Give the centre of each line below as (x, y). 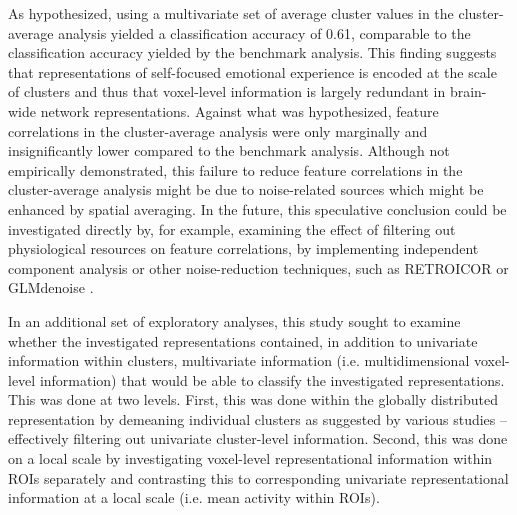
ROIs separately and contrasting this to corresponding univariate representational (258, 477)
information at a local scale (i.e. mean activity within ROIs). (194, 497)
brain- (468, 91)
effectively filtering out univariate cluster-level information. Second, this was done (258, 438)
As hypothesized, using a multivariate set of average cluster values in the (231, 13)
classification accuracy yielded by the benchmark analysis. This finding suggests (252, 52)
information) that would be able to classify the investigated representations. (272, 379)
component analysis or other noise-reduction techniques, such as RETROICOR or (258, 267)
